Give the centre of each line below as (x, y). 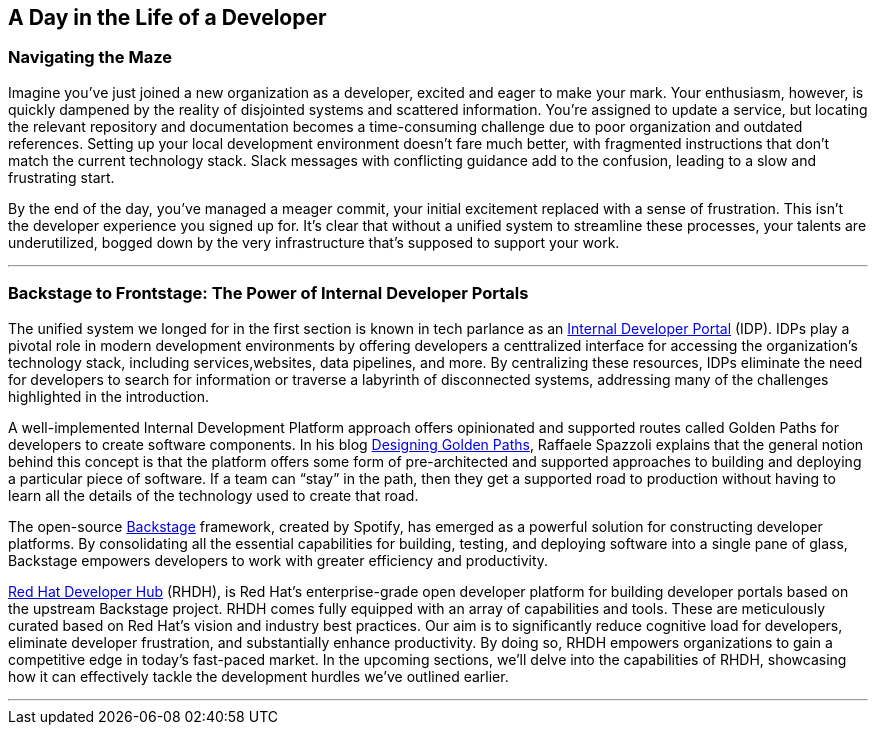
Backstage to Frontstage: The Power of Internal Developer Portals (268, 293)
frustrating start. (61, 177)
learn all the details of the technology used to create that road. (213, 495)
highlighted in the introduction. (109, 396)
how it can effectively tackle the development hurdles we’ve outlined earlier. (258, 676)
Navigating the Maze (90, 57)
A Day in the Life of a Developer (167, 17)
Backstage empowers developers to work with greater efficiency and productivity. (278, 560)
